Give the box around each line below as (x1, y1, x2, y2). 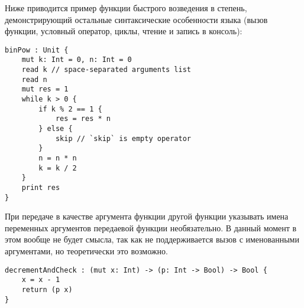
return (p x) (21, 285, 73, 294)
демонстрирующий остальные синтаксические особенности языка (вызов (5, 13, 268, 25)
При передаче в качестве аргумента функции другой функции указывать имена (5, 210, 289, 222)
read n (21, 75, 47, 84)
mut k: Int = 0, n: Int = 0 (21, 55, 132, 64)
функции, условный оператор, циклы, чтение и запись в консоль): (5, 25, 242, 37)
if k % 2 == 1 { (38, 104, 102, 113)
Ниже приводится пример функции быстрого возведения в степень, (5, 2, 247, 14)
